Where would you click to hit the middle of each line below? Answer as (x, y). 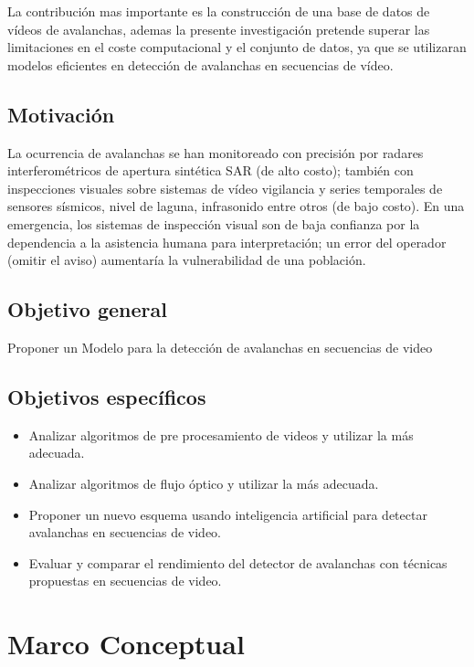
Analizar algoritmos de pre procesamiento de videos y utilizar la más (221, 434)
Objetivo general (87, 309)
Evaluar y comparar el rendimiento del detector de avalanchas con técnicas (238, 562)
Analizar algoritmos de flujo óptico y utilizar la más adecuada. (204, 483)
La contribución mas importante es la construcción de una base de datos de (219, 11)
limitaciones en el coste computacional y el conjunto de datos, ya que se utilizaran (237, 47)
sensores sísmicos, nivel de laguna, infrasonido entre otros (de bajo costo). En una (236, 206)
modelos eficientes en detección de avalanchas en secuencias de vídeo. (200, 64)
